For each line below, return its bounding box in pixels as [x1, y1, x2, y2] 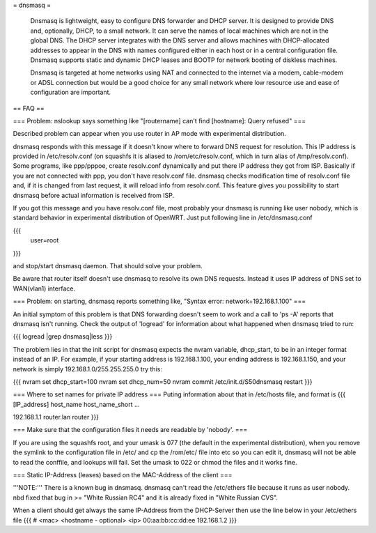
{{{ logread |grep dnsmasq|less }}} [13, 332, 113, 341]
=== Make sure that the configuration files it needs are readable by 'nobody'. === [13, 426, 248, 434]
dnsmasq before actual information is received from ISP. [13, 191, 175, 199]
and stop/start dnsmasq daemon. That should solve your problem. [13, 261, 203, 270]
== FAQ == [13, 104, 45, 112]
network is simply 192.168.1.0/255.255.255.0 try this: [13, 364, 163, 373]
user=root [30, 236, 59, 245]
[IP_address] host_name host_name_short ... [13, 400, 140, 408]
